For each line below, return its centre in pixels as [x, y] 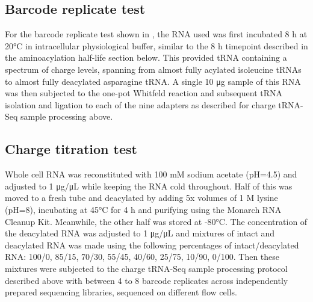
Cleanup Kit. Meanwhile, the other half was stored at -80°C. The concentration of [156, 221]
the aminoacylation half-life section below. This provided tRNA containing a [146, 57]
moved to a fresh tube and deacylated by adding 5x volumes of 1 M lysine [141, 198]
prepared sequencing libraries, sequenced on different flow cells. [121, 292]
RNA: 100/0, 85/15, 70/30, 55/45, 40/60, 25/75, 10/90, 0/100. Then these [142, 257]
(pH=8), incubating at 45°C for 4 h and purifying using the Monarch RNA [143, 209]
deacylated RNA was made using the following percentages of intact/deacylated [152, 245]
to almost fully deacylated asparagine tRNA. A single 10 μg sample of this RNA [153, 81]
